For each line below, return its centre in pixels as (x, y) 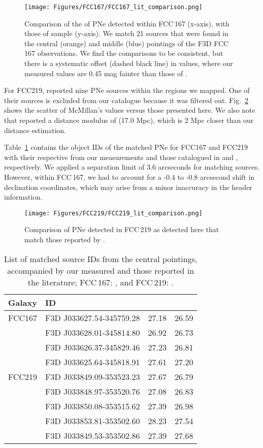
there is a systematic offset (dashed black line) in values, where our (129, 63)
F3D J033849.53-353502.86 (93, 435)
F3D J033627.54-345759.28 (93, 317)
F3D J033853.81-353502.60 (93, 421)
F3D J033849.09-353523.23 (93, 376)
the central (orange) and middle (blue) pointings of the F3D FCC (127, 43)
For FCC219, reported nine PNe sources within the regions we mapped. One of (127, 90)
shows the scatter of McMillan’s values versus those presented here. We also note (130, 110)
